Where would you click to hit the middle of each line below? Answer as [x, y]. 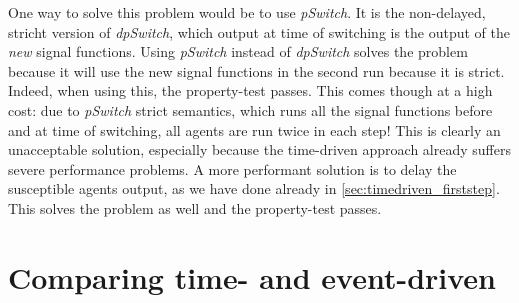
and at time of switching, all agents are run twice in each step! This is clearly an [254, 129]
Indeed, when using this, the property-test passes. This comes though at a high [250, 90]
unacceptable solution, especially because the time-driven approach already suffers [259, 149]
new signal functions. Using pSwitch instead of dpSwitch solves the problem [238, 51]
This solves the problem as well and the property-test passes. [195, 207]
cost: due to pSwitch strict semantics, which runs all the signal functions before [250, 109]
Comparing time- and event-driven [252, 276]
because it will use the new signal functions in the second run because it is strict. [256, 70]
